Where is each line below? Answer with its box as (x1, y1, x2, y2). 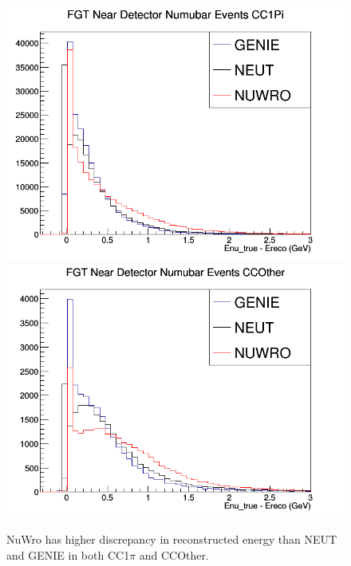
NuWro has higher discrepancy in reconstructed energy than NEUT (6, 531, 337, 548)
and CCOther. (139, 546, 209, 563)
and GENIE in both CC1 (6, 546, 130, 563)
